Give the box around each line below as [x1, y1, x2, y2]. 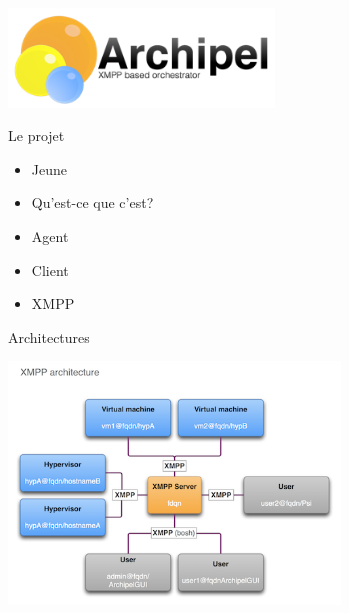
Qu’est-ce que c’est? [31, 192, 154, 213]
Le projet [8, 125, 65, 146]
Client [31, 259, 69, 280]
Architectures [8, 326, 90, 347]
